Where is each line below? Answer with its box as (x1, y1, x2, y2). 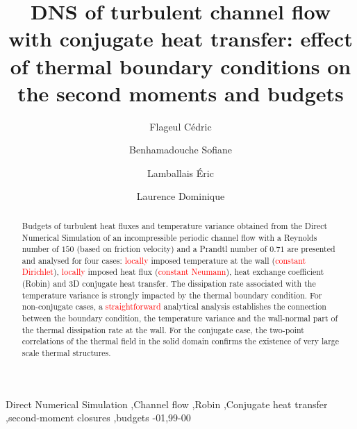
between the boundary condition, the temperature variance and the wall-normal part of (22, 312, 338, 324)
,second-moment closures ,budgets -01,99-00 (6, 410, 191, 425)
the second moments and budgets (17, 78, 344, 107)
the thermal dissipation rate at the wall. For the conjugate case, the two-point (22, 323, 304, 335)
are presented (287, 243, 335, 255)
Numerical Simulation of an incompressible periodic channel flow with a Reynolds (22, 231, 317, 243)
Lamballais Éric (147, 165, 214, 180)
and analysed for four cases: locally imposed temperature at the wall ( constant (22, 254, 306, 266)
